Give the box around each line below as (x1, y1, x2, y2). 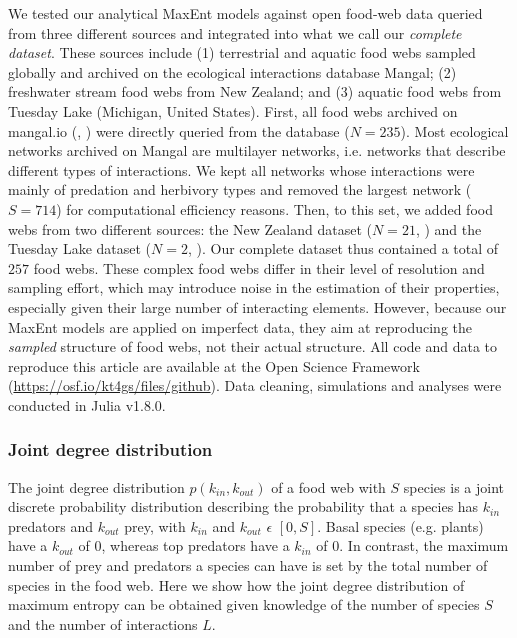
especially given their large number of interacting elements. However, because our (8, 296, 507, 317)
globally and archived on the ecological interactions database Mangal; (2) (8, 61, 457, 82)
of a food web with (271, 476, 386, 497)
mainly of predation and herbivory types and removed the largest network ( (8, 179, 472, 200)
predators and (8, 515, 93, 536)
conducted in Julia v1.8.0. (8, 394, 166, 415)
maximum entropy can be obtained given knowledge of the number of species (8, 594, 480, 615)
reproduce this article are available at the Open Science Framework (8, 355, 420, 376)
